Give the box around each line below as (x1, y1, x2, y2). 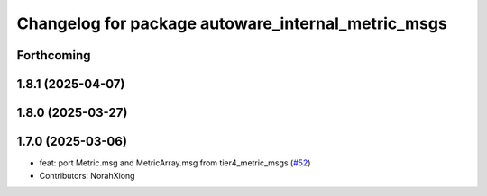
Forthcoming (16, 48, 91, 63)
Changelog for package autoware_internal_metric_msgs (16, 13, 448, 33)
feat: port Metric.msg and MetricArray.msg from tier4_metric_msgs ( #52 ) (39, 157, 311, 168)
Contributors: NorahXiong (39, 170, 135, 181)
